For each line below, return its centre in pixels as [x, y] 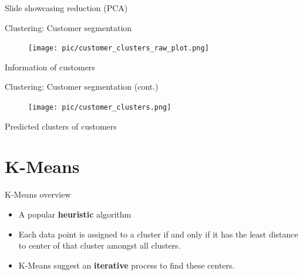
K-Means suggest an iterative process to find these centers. [127, 265]
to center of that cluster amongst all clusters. [100, 245]
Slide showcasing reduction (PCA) [66, 8]
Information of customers [50, 67]
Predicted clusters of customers [61, 126]
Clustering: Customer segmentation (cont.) [82, 86]
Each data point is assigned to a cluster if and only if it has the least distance [158, 234]
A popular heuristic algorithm [75, 214]
